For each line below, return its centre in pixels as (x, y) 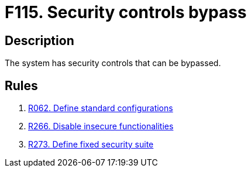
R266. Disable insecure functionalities (101, 126)
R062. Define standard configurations (101, 108)
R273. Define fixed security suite (91, 145)
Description (39, 40)
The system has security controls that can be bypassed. (113, 63)
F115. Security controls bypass (126, 12)
